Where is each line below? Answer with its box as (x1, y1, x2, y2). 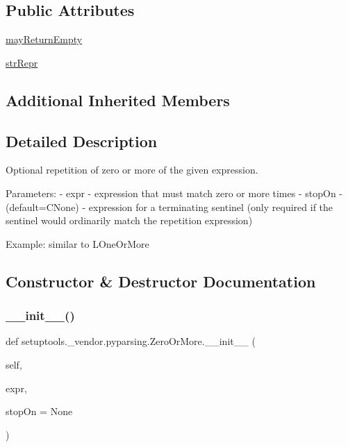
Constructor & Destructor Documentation (6, 270, 316, 292)
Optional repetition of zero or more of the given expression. (6, 162, 258, 177)
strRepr (6, 55, 38, 69)
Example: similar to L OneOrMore (6, 236, 149, 251)
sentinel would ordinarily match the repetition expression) (6, 213, 253, 228)
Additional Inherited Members (6, 89, 230, 110)
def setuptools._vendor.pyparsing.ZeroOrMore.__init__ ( (6, 334, 256, 348)
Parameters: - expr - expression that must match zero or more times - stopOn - (6, 185, 343, 200)
